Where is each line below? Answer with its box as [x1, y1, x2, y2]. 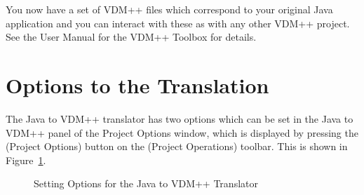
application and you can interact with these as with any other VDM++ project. [6, 15, 350, 30]
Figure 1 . [6, 152, 46, 167]
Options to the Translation [6, 70, 269, 99]
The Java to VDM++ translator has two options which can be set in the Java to [6, 111, 353, 126]
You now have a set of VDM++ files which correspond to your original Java [6, 2, 333, 16]
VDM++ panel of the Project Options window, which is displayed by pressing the [6, 125, 358, 140]
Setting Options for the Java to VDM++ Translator [34, 176, 258, 191]
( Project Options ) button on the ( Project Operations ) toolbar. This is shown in [6, 139, 348, 154]
